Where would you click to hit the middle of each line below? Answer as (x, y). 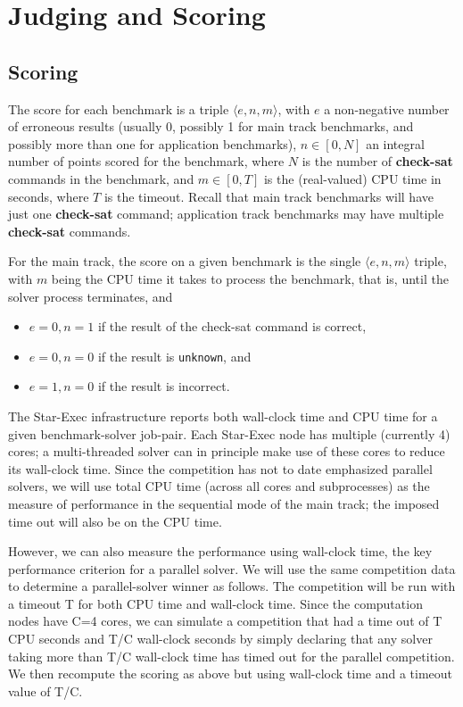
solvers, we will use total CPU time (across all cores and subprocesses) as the (219, 486)
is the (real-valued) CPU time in (352, 178)
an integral (395, 143)
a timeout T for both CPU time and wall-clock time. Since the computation (215, 603)
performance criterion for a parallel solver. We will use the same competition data (232, 568)
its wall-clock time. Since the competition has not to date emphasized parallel (220, 468)
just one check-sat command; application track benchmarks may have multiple (226, 214)
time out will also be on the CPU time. (115, 521)
